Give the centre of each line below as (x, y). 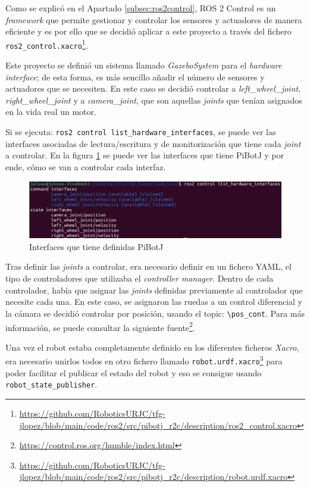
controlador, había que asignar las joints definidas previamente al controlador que (154, 290)
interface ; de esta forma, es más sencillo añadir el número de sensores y (135, 77)
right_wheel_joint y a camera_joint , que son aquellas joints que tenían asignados (154, 100)
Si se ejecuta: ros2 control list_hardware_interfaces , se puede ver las (141, 132)
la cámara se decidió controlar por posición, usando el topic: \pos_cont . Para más (155, 313)
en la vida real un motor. (51, 112)
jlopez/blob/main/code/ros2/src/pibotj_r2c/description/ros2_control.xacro (158, 425)
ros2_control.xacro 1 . (47, 44)
